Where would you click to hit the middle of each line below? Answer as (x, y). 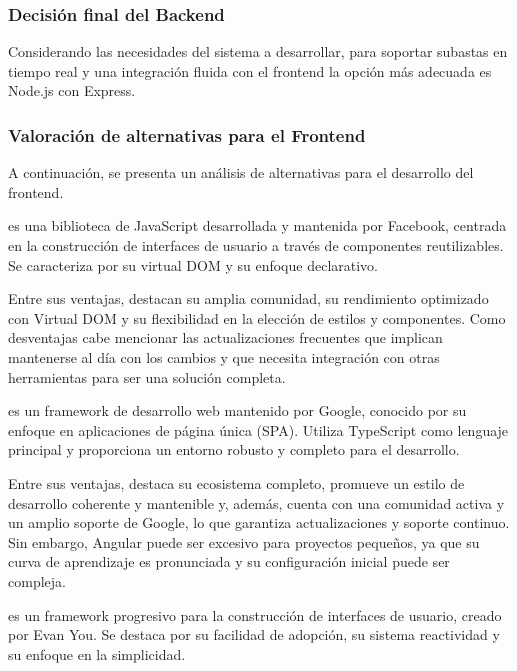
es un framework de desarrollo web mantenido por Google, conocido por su (237, 410)
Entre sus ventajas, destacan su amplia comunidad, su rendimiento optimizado (248, 298)
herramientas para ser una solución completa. (147, 376)
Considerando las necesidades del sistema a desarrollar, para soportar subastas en (258, 51)
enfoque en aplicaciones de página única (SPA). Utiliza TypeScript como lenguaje (258, 429)
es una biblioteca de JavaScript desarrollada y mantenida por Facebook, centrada (257, 225)
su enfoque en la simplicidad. (97, 653)
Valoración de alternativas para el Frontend (187, 134)
